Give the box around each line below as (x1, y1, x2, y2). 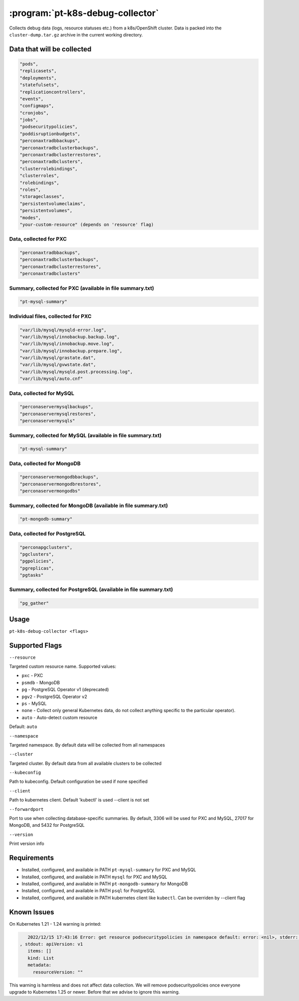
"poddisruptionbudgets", (19, 131, 81, 137)
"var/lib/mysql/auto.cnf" (19, 376, 83, 382)
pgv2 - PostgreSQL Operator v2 (21, 694, 87, 700)
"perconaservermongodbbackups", (19, 474, 99, 480)
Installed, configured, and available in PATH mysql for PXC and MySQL (21, 874, 167, 880)
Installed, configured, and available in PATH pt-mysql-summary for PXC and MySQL (21, 867, 196, 873)
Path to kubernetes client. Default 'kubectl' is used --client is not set (9, 797, 149, 803)
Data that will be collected (9, 45, 92, 53)
